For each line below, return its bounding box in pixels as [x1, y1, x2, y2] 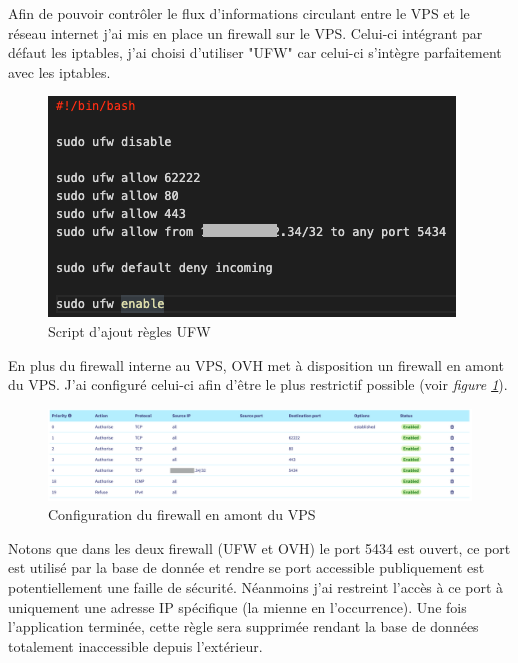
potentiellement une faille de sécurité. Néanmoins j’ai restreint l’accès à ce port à [8, 577, 504, 598]
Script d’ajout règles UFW [48, 320, 211, 341]
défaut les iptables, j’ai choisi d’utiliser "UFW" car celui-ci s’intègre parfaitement [8, 42, 502, 63]
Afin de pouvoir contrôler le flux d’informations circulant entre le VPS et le [8, 3, 470, 23]
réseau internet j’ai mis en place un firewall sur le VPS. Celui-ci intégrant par [8, 22, 483, 43]
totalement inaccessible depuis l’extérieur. [8, 635, 263, 656]
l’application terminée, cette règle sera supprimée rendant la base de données [8, 616, 479, 637]
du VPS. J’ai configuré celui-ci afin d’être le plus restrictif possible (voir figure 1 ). [8, 374, 508, 395]
